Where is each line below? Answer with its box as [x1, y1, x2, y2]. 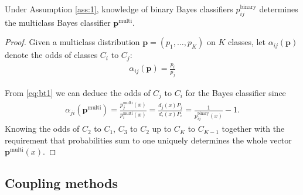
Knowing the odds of [5, 122, 80, 135]
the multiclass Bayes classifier [5, 16, 111, 28]
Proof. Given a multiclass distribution [5, 36, 140, 48]
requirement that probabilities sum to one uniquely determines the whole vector [5, 134, 292, 146]
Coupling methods [5, 174, 118, 192]
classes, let [228, 36, 266, 48]
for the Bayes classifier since [185, 86, 286, 98]
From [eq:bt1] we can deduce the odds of [5, 86, 151, 98]
